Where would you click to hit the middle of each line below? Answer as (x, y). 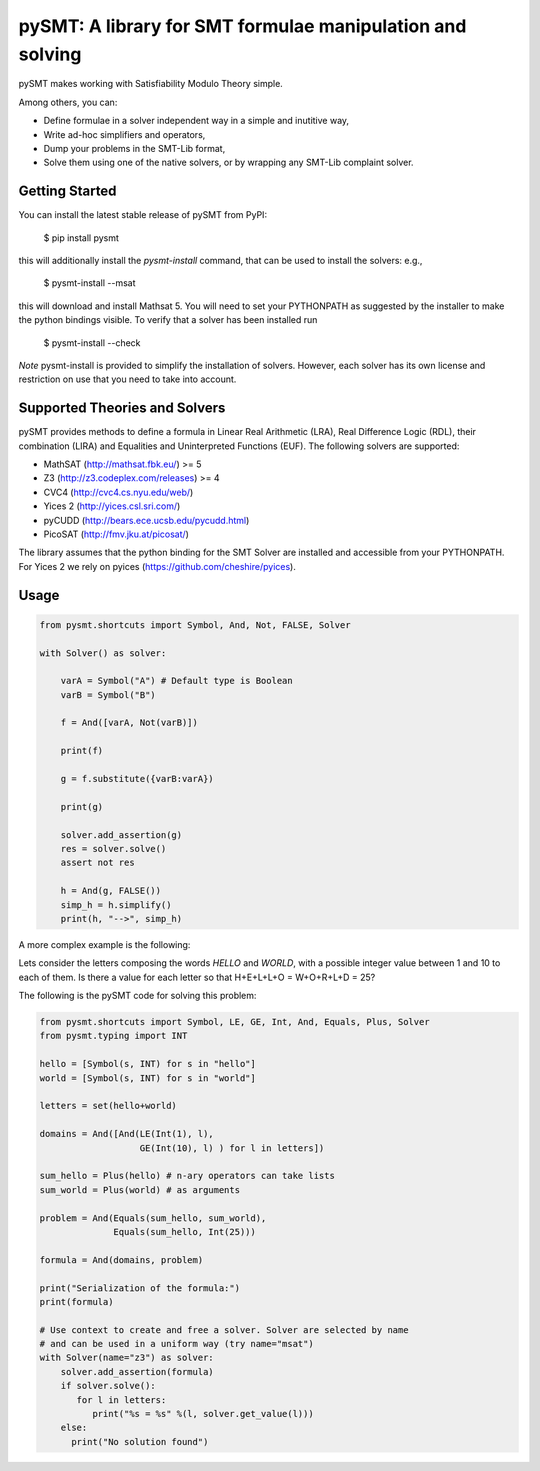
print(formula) (76, 1301)
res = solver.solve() (113, 848)
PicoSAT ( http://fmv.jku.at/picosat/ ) (116, 534)
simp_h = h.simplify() (116, 904)
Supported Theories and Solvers (122, 408)
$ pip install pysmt (81, 237)
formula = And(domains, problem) (121, 1259)
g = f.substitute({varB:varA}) (137, 779)
